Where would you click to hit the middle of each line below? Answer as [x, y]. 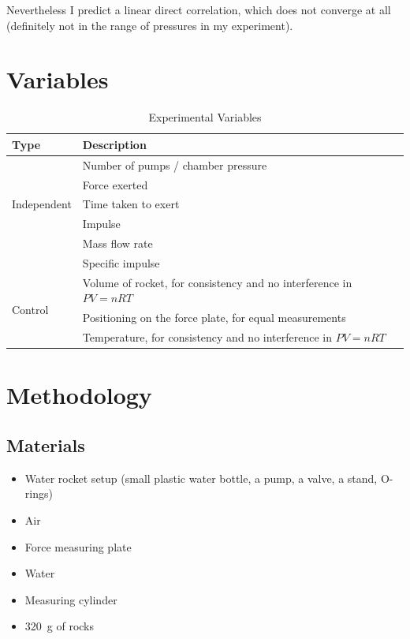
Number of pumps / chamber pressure [175, 164]
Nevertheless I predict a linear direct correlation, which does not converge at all [199, 9]
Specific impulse [121, 262]
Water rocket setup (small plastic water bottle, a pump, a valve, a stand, [201, 478]
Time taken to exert [131, 204]
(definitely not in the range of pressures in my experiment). [150, 25]
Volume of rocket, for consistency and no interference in [217, 282]
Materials [46, 445]
